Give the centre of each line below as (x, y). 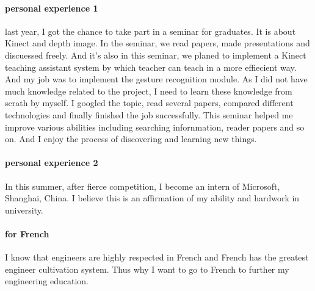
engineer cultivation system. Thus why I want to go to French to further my (147, 269)
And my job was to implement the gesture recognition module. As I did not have (156, 79)
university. (24, 210)
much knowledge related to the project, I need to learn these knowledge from (149, 91)
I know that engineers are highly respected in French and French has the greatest (157, 257)
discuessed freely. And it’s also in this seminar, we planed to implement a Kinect (156, 55)
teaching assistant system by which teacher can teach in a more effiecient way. (151, 67)
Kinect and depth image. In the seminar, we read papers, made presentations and (157, 43)
